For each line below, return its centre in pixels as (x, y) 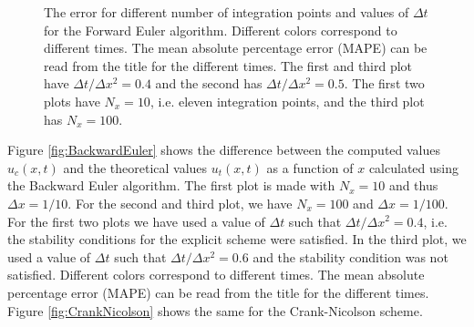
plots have (72, 101)
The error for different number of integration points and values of (227, 12)
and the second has (209, 83)
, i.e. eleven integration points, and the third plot (287, 101)
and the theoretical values (135, 167)
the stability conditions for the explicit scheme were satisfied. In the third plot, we (237, 239)
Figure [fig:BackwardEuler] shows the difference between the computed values (224, 150)
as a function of (310, 167)
